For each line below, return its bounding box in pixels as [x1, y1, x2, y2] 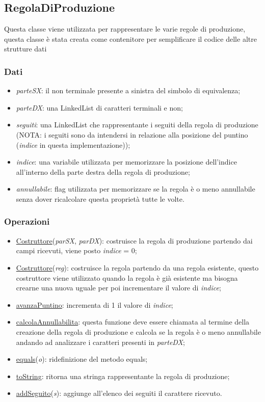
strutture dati [4, 43, 47, 54]
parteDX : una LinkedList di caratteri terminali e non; [16, 102, 183, 113]
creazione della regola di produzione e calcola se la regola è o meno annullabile [16, 326, 261, 337]
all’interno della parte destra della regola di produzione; [16, 166, 190, 177]
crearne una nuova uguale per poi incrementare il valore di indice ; [16, 282, 221, 293]
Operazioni [4, 215, 50, 228]
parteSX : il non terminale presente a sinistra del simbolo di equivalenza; [16, 85, 241, 96]
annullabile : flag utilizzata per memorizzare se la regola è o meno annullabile [16, 183, 255, 194]
